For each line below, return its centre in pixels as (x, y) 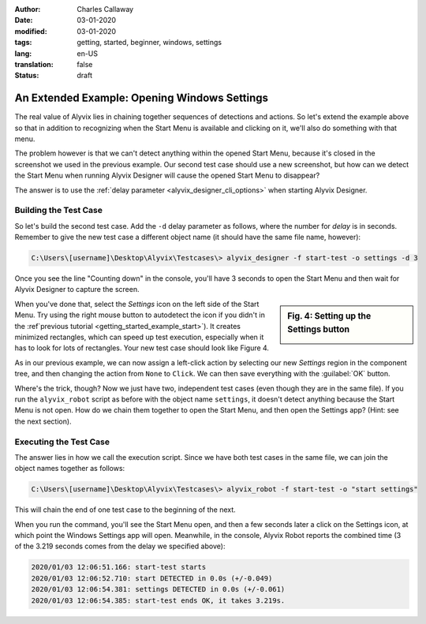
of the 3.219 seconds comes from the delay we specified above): (120, 546)
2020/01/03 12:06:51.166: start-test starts (119, 567)
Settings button (319, 329)
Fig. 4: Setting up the (329, 316)
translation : (34, 64)
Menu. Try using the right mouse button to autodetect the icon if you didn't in (140, 315)
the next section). (43, 421)
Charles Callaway (105, 9)
